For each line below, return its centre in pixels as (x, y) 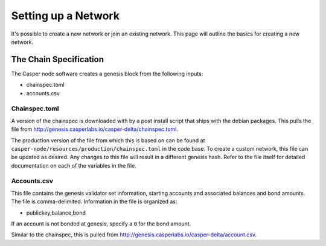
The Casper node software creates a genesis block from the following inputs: (107, 74)
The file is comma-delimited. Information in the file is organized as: (94, 201)
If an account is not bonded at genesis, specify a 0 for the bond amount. (101, 224)
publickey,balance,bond (56, 213)
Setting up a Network (66, 16)
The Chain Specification (57, 59)
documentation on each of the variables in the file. (74, 165)
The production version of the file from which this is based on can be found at (108, 140)
